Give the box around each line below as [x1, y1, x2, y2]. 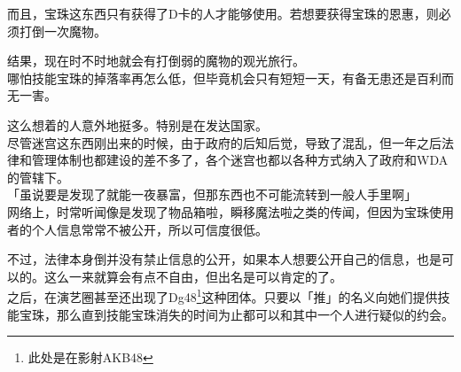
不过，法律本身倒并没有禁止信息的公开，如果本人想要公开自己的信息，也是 [7, 250, 441, 268]
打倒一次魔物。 [19, 21, 106, 40]
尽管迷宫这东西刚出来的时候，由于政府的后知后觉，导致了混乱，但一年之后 [7, 133, 441, 151]
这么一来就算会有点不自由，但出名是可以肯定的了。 [43, 267, 342, 285]
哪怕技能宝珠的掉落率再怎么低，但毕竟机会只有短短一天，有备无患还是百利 [7, 68, 441, 87]
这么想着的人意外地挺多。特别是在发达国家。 [7, 115, 268, 134]
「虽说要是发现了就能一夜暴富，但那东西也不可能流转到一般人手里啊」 [7, 185, 417, 204]
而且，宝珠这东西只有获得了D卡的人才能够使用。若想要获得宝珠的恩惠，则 [7, 4, 439, 22]
